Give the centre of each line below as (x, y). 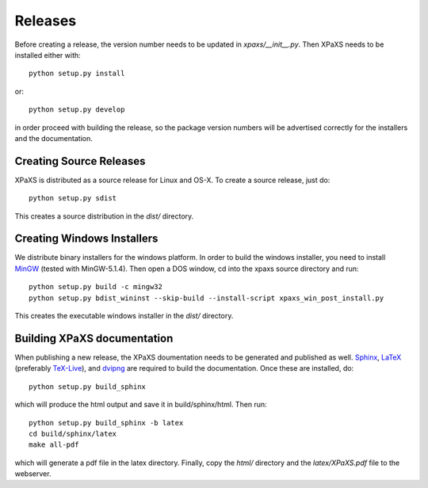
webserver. (33, 474)
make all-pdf (54, 445)
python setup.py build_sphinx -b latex (106, 423)
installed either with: (48, 55)
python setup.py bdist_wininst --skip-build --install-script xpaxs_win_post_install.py (206, 298)
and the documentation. (53, 138)
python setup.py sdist (73, 198)
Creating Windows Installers (86, 239)
